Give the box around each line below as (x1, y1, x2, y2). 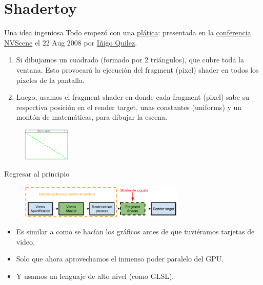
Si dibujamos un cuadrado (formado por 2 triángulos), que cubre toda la (16, 54, 244, 65)
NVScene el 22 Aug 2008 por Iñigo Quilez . (4, 37, 137, 48)
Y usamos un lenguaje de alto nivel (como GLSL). (16, 270, 174, 281)
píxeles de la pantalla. (16, 74, 85, 85)
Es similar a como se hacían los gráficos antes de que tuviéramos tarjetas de (16, 226, 255, 237)
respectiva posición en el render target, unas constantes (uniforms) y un (16, 101, 242, 112)
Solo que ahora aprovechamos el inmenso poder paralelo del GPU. (16, 253, 224, 264)
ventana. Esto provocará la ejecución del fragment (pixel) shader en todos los (16, 64, 259, 75)
